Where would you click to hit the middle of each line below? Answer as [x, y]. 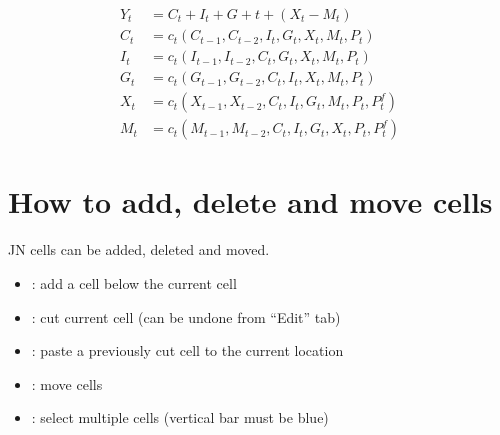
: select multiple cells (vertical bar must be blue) [180, 417]
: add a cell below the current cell [134, 282]
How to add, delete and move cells [250, 201]
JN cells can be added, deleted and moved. [139, 249]
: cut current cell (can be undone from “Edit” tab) [186, 316]
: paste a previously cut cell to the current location [187, 350]
